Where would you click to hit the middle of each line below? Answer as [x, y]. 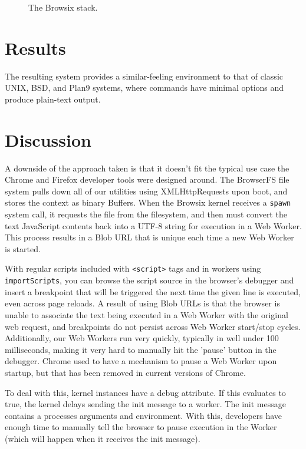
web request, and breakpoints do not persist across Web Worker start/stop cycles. [153, 326]
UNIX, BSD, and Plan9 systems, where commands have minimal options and [144, 88]
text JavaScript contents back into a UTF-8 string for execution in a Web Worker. [153, 225]
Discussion [48, 139]
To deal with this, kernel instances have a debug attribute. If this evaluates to [145, 392]
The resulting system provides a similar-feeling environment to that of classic [144, 76]
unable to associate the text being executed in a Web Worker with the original [147, 314]
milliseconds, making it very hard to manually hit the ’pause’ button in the [141, 349]
